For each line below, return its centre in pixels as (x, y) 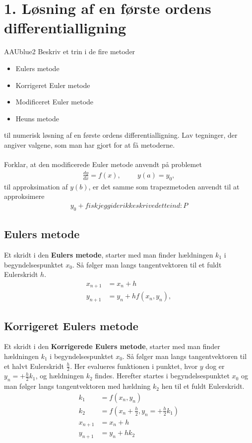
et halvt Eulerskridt (34, 366)
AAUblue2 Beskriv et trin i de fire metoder (70, 51)
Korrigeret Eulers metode (71, 325)
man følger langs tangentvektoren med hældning (77, 386)
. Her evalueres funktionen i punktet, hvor (134, 366)
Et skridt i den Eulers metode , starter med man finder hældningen (109, 255)
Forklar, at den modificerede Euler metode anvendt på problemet (103, 164)
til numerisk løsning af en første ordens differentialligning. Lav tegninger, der (121, 135)
